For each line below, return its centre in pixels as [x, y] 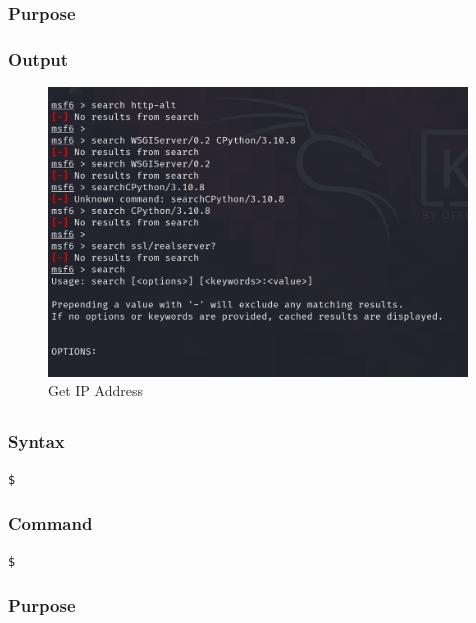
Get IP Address [95, 390]
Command [50, 523]
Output [38, 58]
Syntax [36, 441]
